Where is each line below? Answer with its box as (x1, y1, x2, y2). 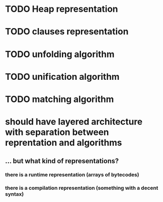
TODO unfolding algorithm (5, 48, 115, 60)
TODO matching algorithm (5, 94, 114, 104)
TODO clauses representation (5, 26, 129, 37)
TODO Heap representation (5, 3, 118, 15)
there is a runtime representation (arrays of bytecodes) (5, 171, 139, 178)
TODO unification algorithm (5, 71, 120, 82)
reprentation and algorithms (5, 137, 122, 148)
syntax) (5, 191, 24, 198)
